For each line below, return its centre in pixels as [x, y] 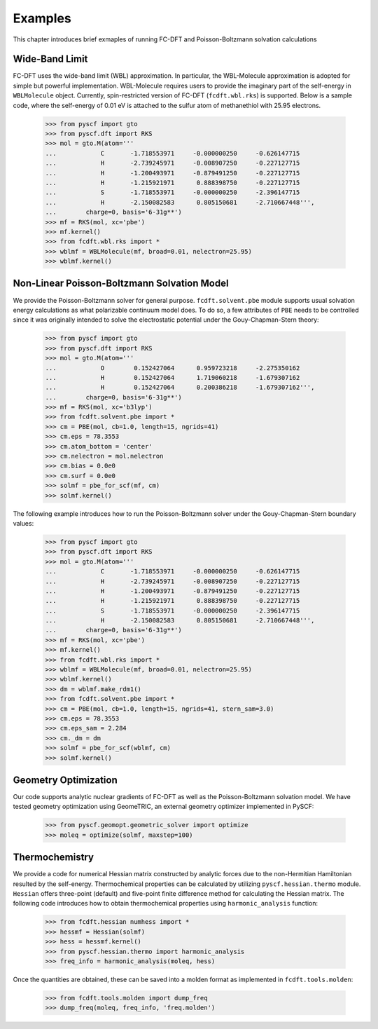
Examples [42, 18]
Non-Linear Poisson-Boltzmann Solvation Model [121, 284]
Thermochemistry [54, 858]
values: [23, 523]
